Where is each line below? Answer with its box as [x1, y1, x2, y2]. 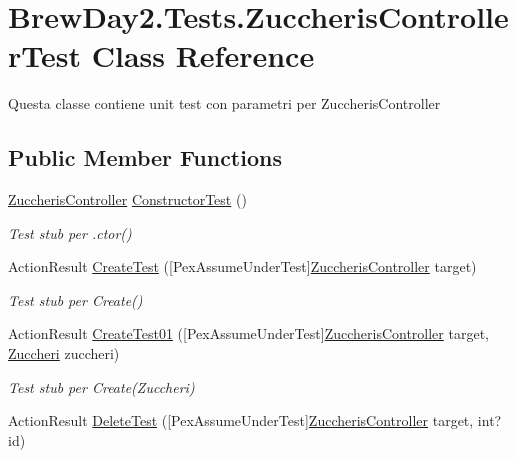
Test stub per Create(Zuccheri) [8, 376, 195, 397]
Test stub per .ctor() [8, 222, 132, 243]
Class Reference [91, 35, 315, 76]
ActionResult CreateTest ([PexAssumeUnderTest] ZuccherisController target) [8, 256, 477, 277]
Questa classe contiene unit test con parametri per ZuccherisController [8, 93, 441, 114]
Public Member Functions [8, 142, 282, 173]
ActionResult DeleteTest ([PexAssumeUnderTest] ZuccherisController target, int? [8, 410, 502, 431]
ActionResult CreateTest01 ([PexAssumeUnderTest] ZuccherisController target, [8, 323, 489, 344]
